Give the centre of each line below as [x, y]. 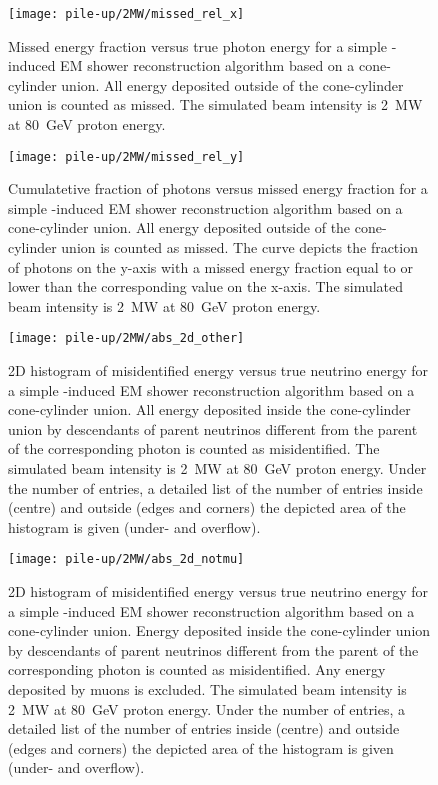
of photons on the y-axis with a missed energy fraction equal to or [210, 266]
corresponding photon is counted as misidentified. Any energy [197, 669]
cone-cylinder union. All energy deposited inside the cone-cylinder [209, 409]
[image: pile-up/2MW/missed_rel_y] [126, 156]
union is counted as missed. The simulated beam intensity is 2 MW [215, 104]
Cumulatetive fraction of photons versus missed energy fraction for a [218, 188]
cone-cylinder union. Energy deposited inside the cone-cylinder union [219, 630]
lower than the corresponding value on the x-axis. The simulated [206, 286]
